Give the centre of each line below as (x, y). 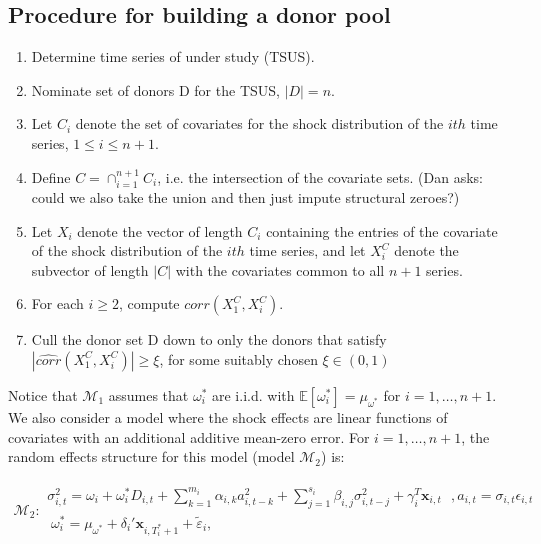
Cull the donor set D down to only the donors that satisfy (209, 339)
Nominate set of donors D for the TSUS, (155, 89)
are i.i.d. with (253, 394)
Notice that (43, 394)
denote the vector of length (160, 230)
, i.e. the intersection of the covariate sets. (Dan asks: (320, 176)
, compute (149, 303)
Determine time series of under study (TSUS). (173, 56)
